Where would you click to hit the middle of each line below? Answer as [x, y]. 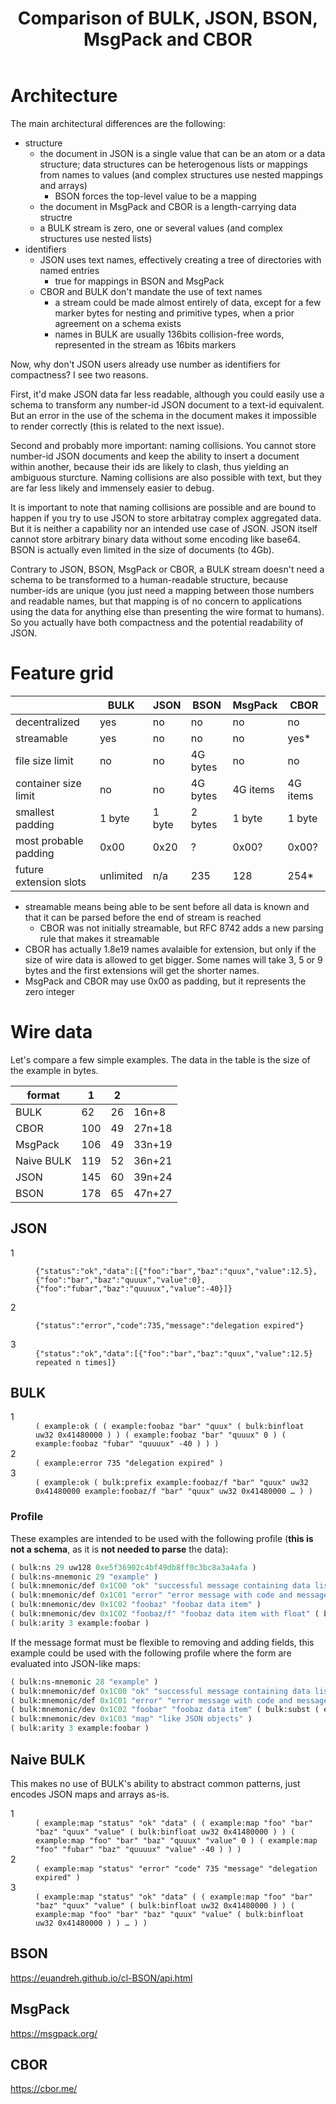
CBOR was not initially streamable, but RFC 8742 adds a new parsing [181, 928]
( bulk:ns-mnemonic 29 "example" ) [84, 1577]
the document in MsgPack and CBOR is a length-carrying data [168, 206]
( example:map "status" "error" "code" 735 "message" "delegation [176, 1868]
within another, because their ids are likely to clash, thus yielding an [150, 466]
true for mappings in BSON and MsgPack [139, 281]
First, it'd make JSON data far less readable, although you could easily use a [167, 394]
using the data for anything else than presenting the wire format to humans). [167, 611]
